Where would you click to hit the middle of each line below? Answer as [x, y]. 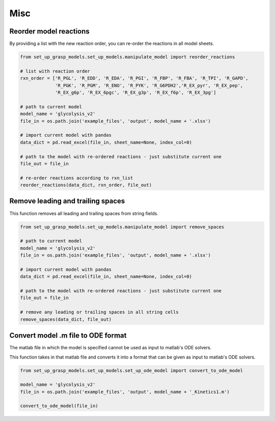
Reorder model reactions [50, 31]
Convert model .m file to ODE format [68, 336]
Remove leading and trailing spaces [67, 201]
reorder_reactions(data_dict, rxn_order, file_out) [86, 185]
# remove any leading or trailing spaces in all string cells [99, 312]
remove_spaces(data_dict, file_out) [66, 319]
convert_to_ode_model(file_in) [59, 406]
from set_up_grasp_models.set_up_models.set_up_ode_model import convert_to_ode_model [132, 370]
